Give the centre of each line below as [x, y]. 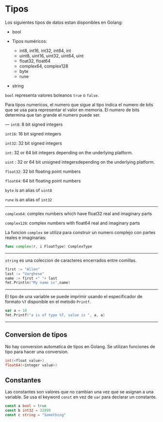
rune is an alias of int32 [29, 200]
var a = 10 [16, 311]
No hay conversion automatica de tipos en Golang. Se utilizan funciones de [80, 346]
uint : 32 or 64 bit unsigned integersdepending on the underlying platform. [80, 162]
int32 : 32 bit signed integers [33, 143]
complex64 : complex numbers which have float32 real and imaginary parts [79, 213]
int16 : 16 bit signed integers [33, 134]
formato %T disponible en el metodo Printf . [48, 302]
